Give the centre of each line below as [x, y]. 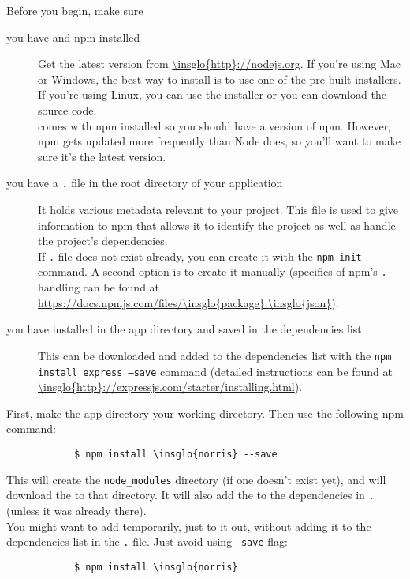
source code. [67, 109]
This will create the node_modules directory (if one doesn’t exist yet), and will [196, 479]
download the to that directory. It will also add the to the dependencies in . [190, 495]
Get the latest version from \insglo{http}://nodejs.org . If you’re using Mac [219, 64]
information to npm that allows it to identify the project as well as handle [217, 225]
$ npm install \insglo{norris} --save [175, 454]
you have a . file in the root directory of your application [145, 183]
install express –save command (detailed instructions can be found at [215, 371]
